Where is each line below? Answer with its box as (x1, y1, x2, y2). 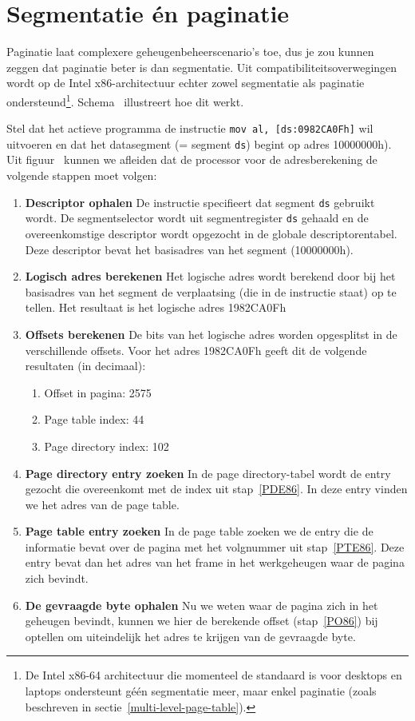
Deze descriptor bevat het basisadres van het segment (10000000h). (25, 241, 354, 257)
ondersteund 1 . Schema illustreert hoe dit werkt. (6, 90, 244, 110)
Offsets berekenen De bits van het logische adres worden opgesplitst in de (25, 325, 397, 342)
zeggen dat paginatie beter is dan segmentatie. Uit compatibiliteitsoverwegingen (6, 58, 397, 75)
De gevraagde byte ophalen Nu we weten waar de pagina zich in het (25, 596, 378, 613)
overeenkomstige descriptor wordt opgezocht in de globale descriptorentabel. (25, 225, 397, 241)
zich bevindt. (25, 570, 89, 587)
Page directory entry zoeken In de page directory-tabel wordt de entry (25, 464, 391, 481)
